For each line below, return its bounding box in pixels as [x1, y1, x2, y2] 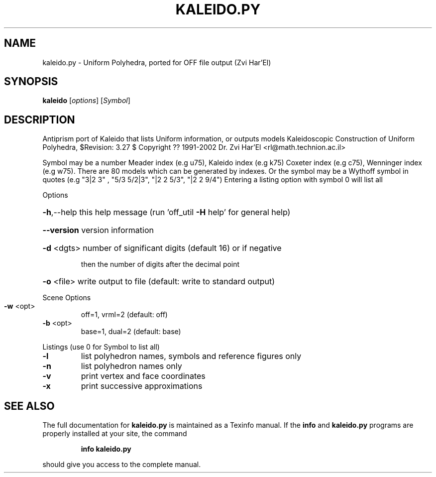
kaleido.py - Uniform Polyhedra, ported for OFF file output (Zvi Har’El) [42, 58, 271, 67]
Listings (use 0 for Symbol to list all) [42, 343, 160, 352]
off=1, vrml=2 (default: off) [81, 310, 168, 319]
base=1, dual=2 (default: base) [81, 327, 181, 336]
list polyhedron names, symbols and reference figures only [81, 351, 302, 361]
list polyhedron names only [81, 361, 182, 371]
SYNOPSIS [4, 75, 58, 88]
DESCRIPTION [4, 113, 75, 126]
